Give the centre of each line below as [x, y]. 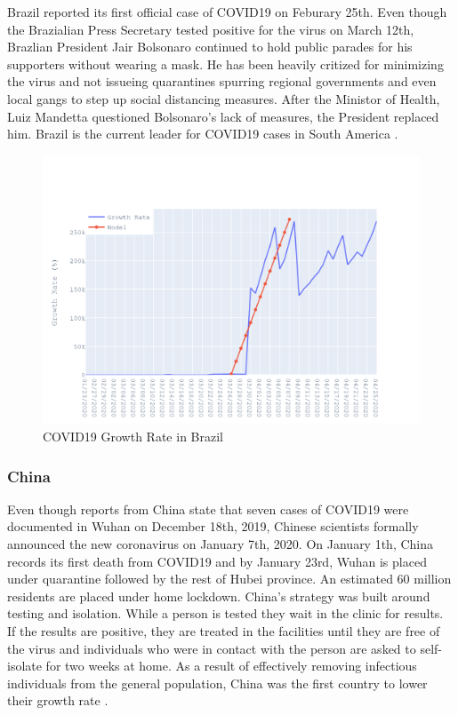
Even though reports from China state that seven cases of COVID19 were [208, 508]
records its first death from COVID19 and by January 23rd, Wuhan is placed [217, 561]
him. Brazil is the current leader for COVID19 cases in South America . [203, 134]
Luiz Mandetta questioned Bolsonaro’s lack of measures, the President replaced [223, 116]
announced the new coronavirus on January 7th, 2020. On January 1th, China [221, 544]
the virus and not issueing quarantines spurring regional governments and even [222, 81]
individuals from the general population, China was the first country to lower [217, 683]
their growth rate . [58, 700]
